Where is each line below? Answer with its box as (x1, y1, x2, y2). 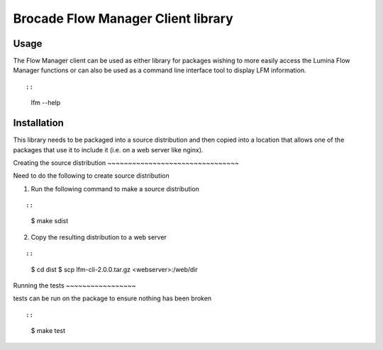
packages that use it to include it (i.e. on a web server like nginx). (13, 145, 204, 154)
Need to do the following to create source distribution (13, 171, 170, 180)
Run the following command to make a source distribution (30, 184, 200, 193)
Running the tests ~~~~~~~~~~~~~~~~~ (13, 281, 136, 290)
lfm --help (30, 98, 61, 107)
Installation (13, 117, 64, 129)
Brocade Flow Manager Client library (13, 11, 233, 26)
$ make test (30, 327, 66, 335)
